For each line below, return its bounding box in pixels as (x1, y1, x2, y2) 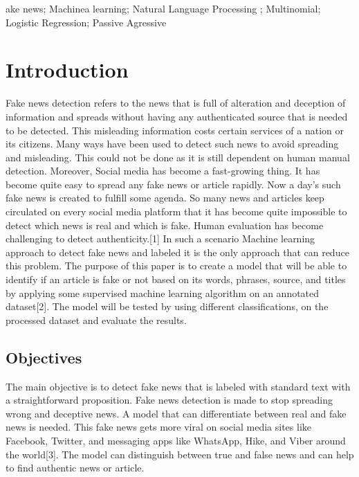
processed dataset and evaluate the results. (6, 312, 187, 327)
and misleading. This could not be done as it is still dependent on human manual (6, 150, 350, 164)
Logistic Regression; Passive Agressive (6, 15, 167, 29)
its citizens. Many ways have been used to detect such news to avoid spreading (6, 136, 339, 151)
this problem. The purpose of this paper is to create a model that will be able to (6, 258, 347, 273)
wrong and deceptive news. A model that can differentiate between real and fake (6, 406, 347, 420)
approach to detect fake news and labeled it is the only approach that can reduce (6, 244, 349, 259)
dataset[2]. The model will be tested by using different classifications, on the (6, 299, 329, 314)
